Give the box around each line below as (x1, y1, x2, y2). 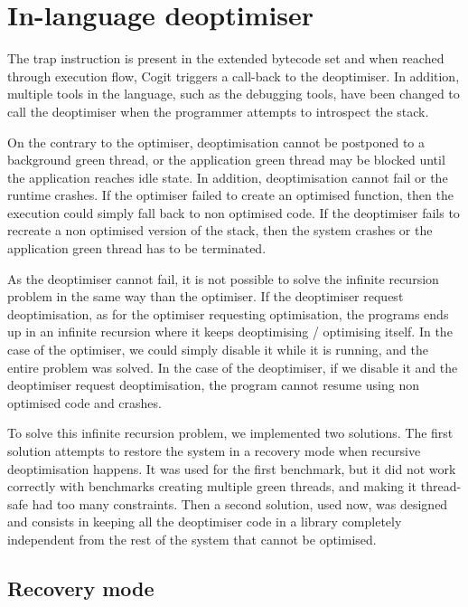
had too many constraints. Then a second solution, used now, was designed (32, 494, 448, 513)
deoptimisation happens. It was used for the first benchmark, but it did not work (7, 459, 456, 478)
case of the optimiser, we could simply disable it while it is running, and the (7, 340, 428, 359)
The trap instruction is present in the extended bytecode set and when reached (7, 49, 445, 68)
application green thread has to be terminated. (7, 239, 267, 258)
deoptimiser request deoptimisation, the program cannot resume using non (7, 375, 419, 394)
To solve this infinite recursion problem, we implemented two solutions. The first (7, 423, 454, 442)
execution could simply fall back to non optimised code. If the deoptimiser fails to (7, 203, 460, 222)
